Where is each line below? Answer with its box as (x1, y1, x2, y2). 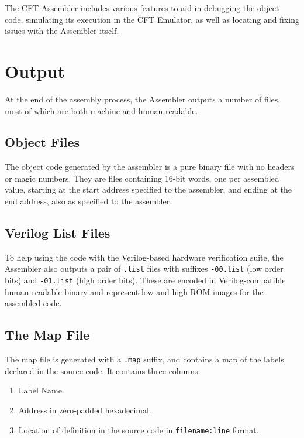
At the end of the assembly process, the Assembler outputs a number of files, (5, 93, 281, 105)
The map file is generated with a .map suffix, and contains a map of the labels (5, 353, 284, 365)
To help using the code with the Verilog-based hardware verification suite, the (5, 251, 284, 263)
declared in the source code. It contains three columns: (5, 364, 201, 377)
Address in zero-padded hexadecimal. (18, 404, 151, 416)
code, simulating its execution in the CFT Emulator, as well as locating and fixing (5, 13, 299, 25)
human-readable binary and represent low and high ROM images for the (5, 285, 264, 297)
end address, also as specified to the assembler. (5, 195, 172, 207)
